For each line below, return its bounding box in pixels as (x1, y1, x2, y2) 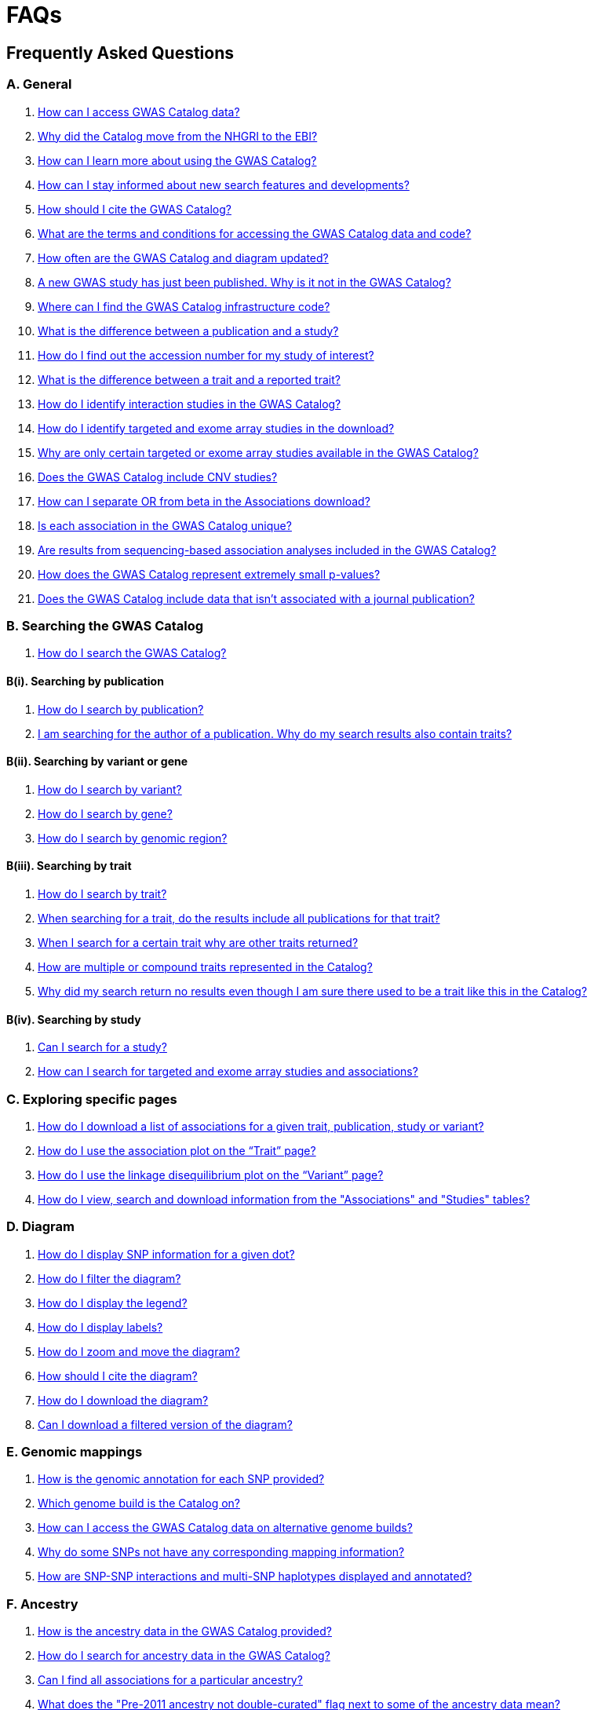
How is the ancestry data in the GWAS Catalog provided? (38, 1624, 332, 1639)
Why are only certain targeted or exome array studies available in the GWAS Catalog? (38, 445, 479, 459)
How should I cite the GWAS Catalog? (38, 202, 231, 216)
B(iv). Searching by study (6, 1012, 141, 1026)
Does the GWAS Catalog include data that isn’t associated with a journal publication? (38, 591, 475, 605)
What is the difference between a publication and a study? (38, 323, 339, 338)
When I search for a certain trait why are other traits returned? (38, 935, 359, 949)
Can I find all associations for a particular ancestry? (38, 1673, 303, 1687)
